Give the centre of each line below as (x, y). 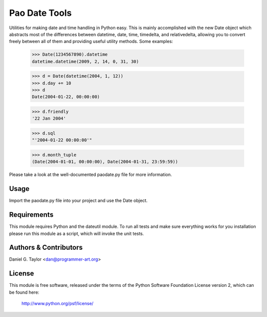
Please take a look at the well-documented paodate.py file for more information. (91, 175)
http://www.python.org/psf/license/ (58, 304)
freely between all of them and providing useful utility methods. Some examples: (91, 42)
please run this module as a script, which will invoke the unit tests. (77, 233)
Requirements (31, 215)
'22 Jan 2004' (49, 118)
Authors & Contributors (46, 248)
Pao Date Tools (40, 13)
